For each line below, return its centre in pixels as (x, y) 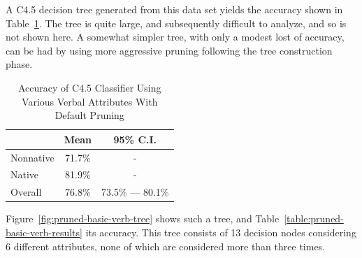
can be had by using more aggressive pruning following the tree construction (169, 50)
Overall (26, 192)
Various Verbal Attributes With (90, 101)
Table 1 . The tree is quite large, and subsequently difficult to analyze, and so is (176, 23)
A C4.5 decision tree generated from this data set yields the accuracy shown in (174, 9)
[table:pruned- (314, 218)
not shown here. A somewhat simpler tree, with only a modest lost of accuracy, (175, 37)
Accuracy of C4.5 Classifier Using (90, 87)
